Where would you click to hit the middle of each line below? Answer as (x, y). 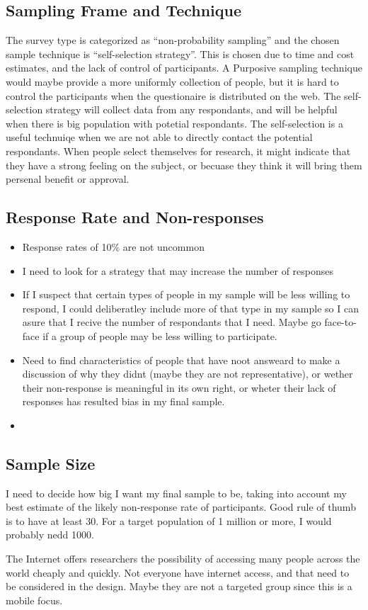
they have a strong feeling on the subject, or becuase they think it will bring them (184, 165)
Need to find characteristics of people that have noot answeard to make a (181, 360)
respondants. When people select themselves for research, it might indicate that (178, 151)
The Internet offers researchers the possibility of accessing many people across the (183, 559)
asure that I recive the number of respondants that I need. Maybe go (172, 322)
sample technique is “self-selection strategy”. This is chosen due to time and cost (180, 53)
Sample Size (51, 463)
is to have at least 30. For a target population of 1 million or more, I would (169, 520)
